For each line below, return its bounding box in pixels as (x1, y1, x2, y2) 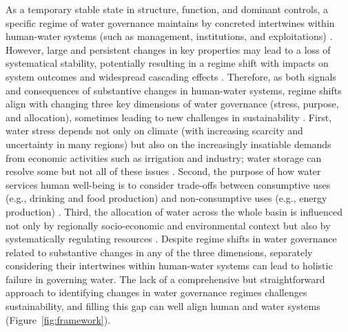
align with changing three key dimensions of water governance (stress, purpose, (6, 96, 339, 111)
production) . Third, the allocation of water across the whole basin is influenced (6, 204, 342, 218)
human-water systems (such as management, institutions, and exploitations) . (6, 29, 333, 43)
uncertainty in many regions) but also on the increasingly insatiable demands (6, 136, 331, 151)
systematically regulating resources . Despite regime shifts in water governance (6, 231, 337, 246)
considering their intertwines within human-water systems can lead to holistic (6, 258, 333, 273)
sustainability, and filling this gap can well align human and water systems (6, 299, 320, 313)
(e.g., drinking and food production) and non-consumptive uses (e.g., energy (6, 191, 327, 205)
